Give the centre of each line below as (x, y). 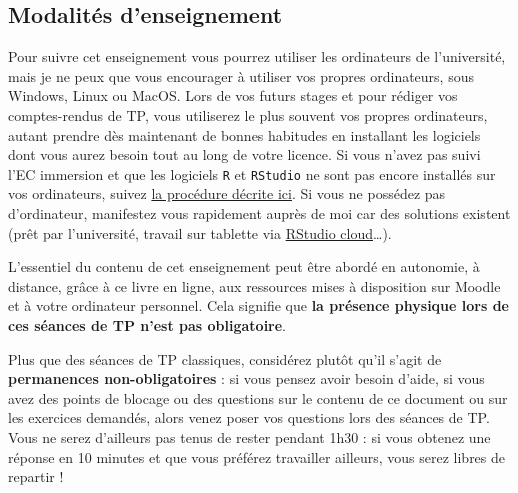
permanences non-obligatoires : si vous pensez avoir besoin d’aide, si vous (246, 378)
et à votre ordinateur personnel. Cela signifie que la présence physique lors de (258, 305)
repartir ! (36, 476)
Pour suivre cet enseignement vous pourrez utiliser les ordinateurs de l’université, (257, 56)
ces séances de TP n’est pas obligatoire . (147, 324)
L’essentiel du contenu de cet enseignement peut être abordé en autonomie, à (244, 266)
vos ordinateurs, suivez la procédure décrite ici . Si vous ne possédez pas (227, 193)
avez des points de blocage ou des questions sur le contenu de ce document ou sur (258, 397)
